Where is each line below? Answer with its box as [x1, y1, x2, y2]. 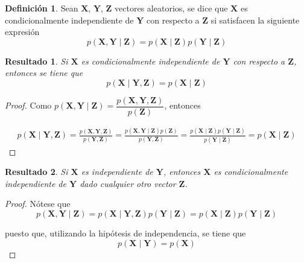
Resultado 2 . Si [5, 165, 68, 178]
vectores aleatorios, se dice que [115, 2, 228, 14]
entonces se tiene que [5, 66, 83, 79]
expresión [5, 25, 40, 38]
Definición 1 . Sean [5, 2, 78, 14]
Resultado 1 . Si [5, 54, 68, 67]
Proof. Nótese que [5, 197, 71, 210]
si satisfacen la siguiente [211, 13, 300, 26]
